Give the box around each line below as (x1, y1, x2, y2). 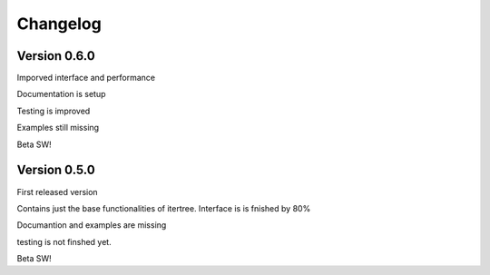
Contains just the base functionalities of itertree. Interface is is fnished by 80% (16, 202, 311, 213)
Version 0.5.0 (16, 162, 95, 178)
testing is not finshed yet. (16, 236, 113, 247)
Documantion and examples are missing (16, 220, 167, 231)
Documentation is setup (16, 89, 106, 100)
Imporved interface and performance (16, 73, 156, 83)
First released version (16, 186, 99, 197)
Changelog (16, 14, 102, 34)
